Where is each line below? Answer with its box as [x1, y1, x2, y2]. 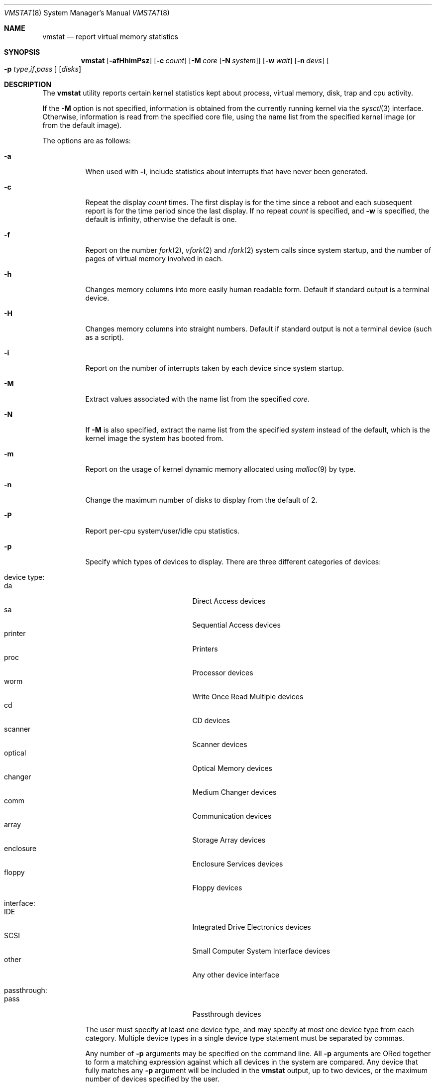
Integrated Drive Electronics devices [192, 923, 311, 931]
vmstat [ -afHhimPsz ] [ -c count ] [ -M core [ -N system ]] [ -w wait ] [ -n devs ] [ [81, 56, 329, 65]
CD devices [192, 716, 230, 725]
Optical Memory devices [192, 764, 272, 772]
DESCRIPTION [4, 80, 52, 89]
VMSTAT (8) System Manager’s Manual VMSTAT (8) [4, 8, 170, 17]
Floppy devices [192, 883, 242, 892]
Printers [192, 645, 218, 653]
